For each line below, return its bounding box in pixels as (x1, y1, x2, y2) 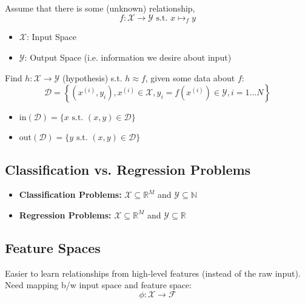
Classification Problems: (19, 188, 122, 201)
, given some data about (145, 71, 235, 84)
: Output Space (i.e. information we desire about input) (24, 50, 232, 63)
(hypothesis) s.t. (62, 71, 122, 84)
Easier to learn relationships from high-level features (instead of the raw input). (5, 266, 301, 279)
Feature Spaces (5, 238, 101, 257)
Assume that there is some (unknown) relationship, (5, 2, 195, 14)
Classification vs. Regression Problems (5, 160, 251, 178)
